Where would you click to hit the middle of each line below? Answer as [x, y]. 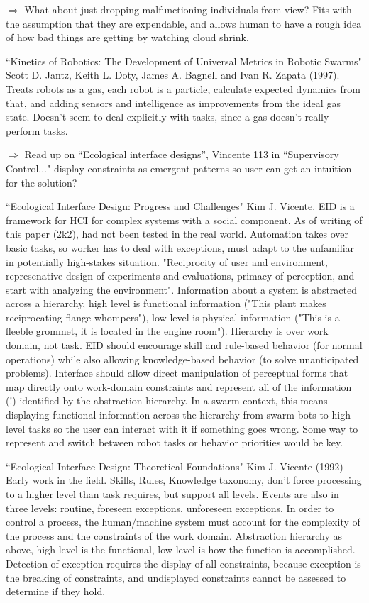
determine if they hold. [56, 591]
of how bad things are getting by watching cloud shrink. [127, 37]
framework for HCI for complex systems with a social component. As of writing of [184, 220]
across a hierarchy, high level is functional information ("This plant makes [166, 303]
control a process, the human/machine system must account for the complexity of [183, 522]
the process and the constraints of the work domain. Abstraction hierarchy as [174, 535]
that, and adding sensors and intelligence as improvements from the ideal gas [173, 103]
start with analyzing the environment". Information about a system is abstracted [182, 289]
